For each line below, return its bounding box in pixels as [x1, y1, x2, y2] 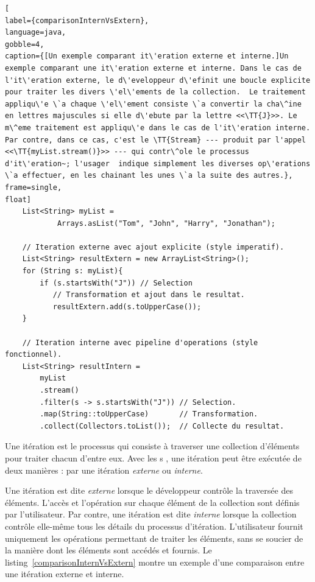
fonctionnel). [5, 350, 62, 359]
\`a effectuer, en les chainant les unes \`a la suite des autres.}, [5, 171, 293, 180]
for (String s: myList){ [22, 267, 123, 276]
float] [5, 195, 31, 204]
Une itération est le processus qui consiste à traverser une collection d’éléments [5, 440, 300, 452]
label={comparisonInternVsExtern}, [5, 16, 149, 25]
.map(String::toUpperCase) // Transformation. [40, 410, 258, 419]
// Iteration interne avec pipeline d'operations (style [22, 338, 258, 347]
